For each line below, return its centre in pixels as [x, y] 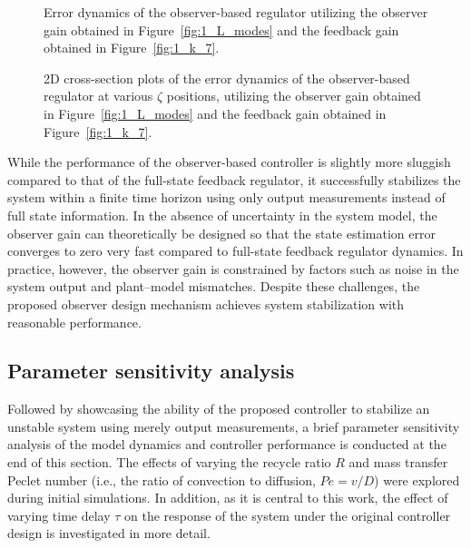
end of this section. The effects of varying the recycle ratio [169, 462]
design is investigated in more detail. [109, 533]
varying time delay [59, 515]
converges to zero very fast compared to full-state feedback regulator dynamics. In [235, 251]
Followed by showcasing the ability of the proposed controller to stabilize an [219, 409]
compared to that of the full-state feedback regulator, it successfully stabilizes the [234, 179]
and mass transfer [398, 462]
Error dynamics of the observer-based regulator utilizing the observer [236, 12]
